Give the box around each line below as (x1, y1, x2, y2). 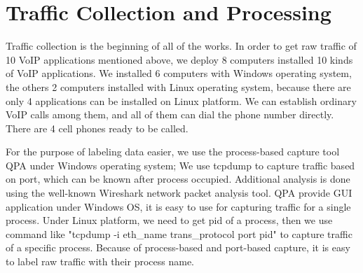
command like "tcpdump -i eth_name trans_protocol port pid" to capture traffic (6, 226, 352, 241)
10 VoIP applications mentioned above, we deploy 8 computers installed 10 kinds (6, 52, 353, 66)
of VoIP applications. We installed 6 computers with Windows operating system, (6, 66, 352, 80)
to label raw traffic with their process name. (6, 254, 195, 269)
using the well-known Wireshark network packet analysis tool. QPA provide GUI (6, 185, 352, 200)
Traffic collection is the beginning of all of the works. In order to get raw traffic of (6, 38, 357, 53)
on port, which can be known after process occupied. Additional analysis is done (6, 171, 350, 186)
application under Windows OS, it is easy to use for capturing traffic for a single (6, 199, 351, 213)
